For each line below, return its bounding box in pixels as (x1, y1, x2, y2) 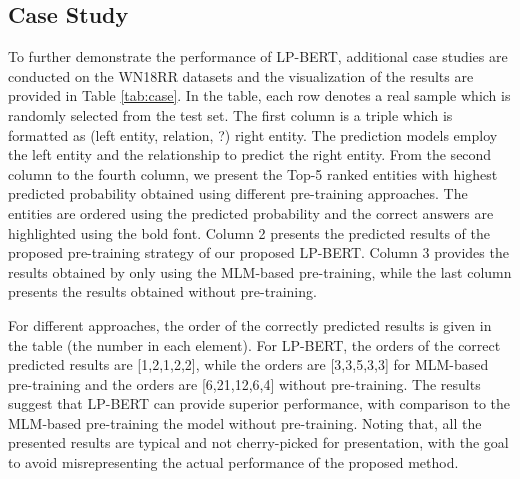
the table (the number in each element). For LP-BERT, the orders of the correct (8, 334, 501, 355)
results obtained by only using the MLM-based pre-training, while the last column (8, 261, 512, 282)
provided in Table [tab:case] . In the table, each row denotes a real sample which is (8, 85, 511, 106)
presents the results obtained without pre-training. (8, 281, 317, 302)
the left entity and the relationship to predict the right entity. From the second (8, 144, 492, 165)
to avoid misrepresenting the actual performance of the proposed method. (8, 452, 459, 473)
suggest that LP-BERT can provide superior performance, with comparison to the (8, 393, 511, 414)
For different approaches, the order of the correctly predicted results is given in (8, 314, 492, 335)
